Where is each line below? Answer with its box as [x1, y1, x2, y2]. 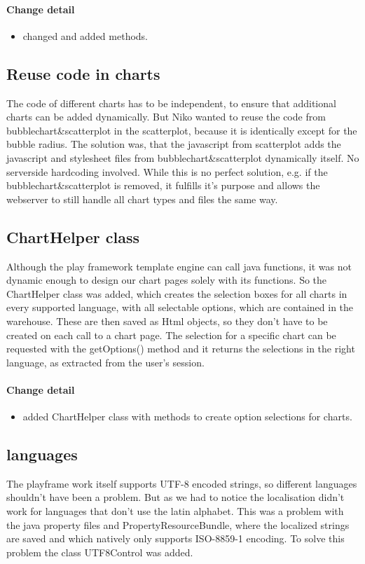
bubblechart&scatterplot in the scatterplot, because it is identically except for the [6, 123, 357, 137]
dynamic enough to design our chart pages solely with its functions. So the [6, 273, 327, 287]
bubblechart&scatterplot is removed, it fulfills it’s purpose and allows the [6, 178, 320, 193]
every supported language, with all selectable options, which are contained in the [6, 300, 354, 315]
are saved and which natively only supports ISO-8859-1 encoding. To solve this [6, 531, 345, 546]
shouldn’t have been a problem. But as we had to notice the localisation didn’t [6, 490, 345, 504]
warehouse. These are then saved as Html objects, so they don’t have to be [6, 313, 328, 328]
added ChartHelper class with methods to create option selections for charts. [22, 409, 352, 424]
